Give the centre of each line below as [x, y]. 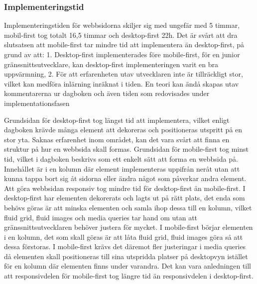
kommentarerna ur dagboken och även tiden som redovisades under [107, 93]
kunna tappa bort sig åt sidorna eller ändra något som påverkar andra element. [125, 178]
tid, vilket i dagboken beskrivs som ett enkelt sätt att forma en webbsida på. [121, 158]
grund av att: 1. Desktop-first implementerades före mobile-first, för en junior [122, 54]
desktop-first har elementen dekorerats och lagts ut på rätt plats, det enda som [125, 198]
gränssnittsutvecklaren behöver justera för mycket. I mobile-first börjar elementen [128, 227]
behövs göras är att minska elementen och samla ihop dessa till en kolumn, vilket [128, 207]
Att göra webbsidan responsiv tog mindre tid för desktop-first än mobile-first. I [125, 188]
